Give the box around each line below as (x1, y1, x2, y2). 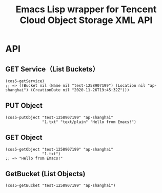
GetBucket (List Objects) (5, 170, 86, 178)
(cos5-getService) (5, 79, 45, 84)
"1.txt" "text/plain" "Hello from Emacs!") (42, 119, 137, 125)
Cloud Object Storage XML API (19, 14, 153, 26)
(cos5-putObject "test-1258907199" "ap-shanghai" (5, 115, 114, 120)
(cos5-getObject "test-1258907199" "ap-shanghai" (5, 147, 114, 152)
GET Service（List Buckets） (5, 65, 99, 74)
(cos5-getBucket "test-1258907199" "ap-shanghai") (5, 183, 116, 188)
